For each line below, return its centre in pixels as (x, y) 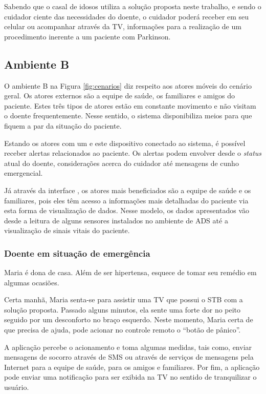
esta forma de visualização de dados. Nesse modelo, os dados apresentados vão (127, 210)
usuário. (17, 387)
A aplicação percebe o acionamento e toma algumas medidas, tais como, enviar (128, 347)
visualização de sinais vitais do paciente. (67, 230)
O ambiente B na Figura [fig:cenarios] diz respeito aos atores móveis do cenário (128, 85)
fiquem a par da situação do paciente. (63, 125)
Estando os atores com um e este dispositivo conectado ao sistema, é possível (125, 143)
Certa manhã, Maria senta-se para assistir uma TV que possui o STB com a (124, 299)
